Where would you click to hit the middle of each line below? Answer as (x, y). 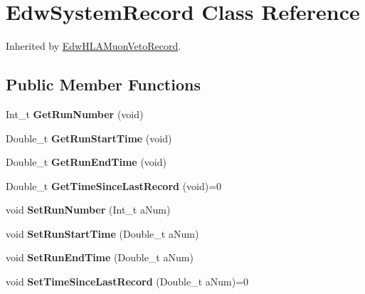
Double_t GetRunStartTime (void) (89, 138)
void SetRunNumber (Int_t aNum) (88, 210)
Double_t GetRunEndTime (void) (86, 162)
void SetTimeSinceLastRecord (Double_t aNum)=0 (127, 282)
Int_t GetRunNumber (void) (75, 114)
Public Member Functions (103, 84)
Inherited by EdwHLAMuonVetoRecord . (94, 46)
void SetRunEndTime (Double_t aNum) (100, 257)
